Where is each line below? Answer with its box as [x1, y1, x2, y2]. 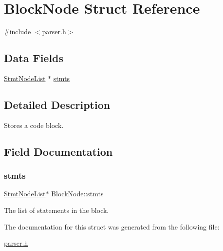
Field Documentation [4, 144, 113, 159]
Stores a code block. [4, 120, 64, 130]
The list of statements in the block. [4, 205, 109, 215]
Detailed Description [4, 97, 111, 112]
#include [4, 26, 31, 37]
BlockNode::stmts [51, 188, 104, 199]
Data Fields [4, 50, 64, 65]
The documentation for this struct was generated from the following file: [4, 221, 220, 231]
